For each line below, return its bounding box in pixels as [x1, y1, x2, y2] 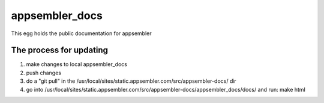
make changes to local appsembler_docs [26, 61, 127, 68]
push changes [26, 69, 62, 76]
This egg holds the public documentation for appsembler [11, 30, 152, 37]
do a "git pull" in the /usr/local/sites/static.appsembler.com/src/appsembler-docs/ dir [26, 77, 236, 85]
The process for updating [11, 45, 108, 55]
